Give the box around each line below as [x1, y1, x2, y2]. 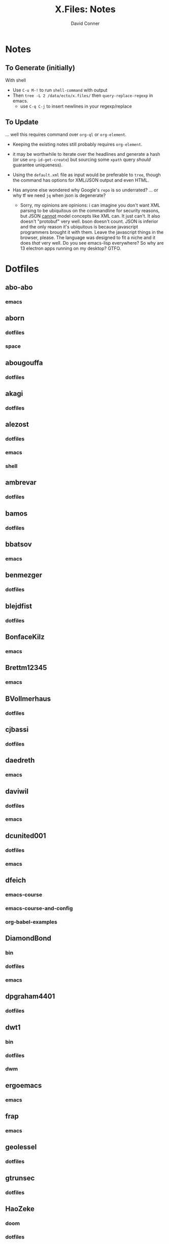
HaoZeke [5, 1204, 35, 1214]
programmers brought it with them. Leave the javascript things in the [20, 229, 164, 235]
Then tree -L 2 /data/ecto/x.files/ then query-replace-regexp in [12, 92, 153, 98]
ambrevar [5, 478, 37, 487]
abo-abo [5, 283, 33, 292]
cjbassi [5, 725, 29, 734]
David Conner [71, 20, 100, 26]
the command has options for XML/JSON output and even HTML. [12, 177, 149, 183]
